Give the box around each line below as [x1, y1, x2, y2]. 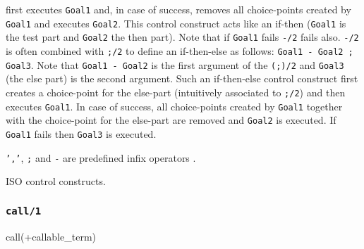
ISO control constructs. [6, 174, 106, 189]
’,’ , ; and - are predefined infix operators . [6, 150, 196, 165]
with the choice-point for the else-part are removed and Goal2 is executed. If [6, 113, 336, 127]
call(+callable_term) [6, 229, 96, 243]
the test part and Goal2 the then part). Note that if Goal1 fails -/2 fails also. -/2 [6, 30, 359, 44]
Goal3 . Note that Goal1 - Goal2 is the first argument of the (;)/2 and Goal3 [6, 57, 344, 72]
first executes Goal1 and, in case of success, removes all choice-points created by [6, 2, 351, 16]
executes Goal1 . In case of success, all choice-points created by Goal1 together [6, 98, 343, 113]
